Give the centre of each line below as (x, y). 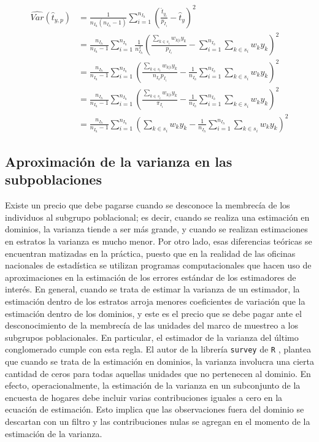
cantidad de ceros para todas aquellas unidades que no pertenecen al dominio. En (158, 373)
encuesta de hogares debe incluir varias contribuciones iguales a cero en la (144, 397)
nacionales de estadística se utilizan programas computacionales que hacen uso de (158, 265)
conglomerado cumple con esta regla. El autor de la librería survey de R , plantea (158, 349)
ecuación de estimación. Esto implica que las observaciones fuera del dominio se (155, 409)
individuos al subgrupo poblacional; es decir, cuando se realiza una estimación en (157, 217)
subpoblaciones (53, 179)
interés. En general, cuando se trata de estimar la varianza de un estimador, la (152, 289)
